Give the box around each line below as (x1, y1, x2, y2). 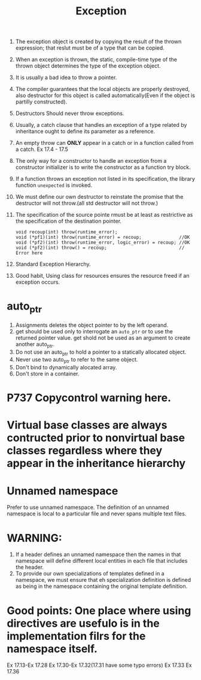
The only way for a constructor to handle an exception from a (15, 157, 167, 165)
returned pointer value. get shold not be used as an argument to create (15, 334, 191, 341)
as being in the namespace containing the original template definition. (15, 582, 188, 590)
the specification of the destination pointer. (15, 217, 122, 225)
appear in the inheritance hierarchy (7, 457, 186, 470)
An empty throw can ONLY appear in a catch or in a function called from (15, 139, 194, 147)
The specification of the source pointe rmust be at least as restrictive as (15, 211, 193, 218)
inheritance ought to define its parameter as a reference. (15, 127, 155, 135)
